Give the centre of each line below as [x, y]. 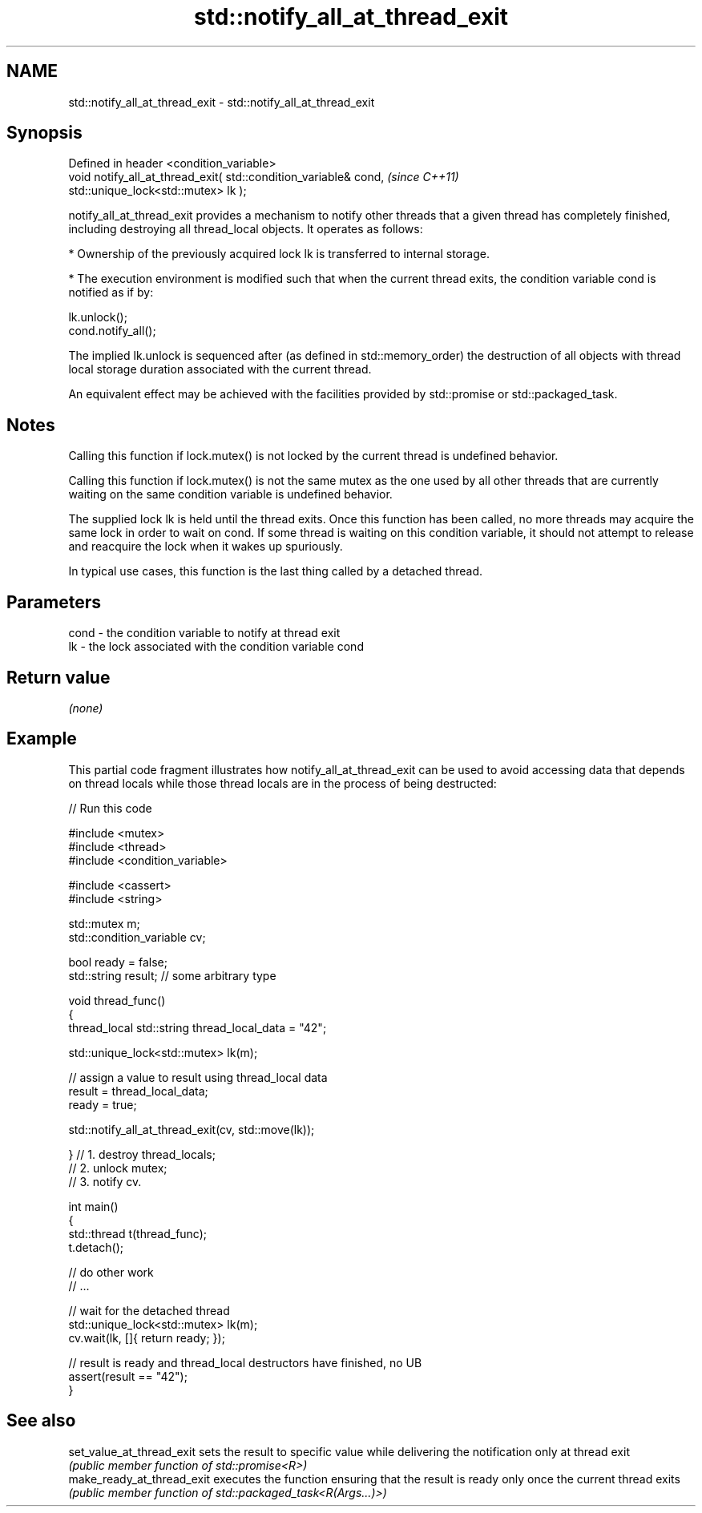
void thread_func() [117, 1000]
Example [42, 739]
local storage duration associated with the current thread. [220, 369]
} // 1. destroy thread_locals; [142, 1154]
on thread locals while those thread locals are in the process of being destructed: [282, 783]
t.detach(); [96, 1247]
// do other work [111, 1272]
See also [41, 1421]
